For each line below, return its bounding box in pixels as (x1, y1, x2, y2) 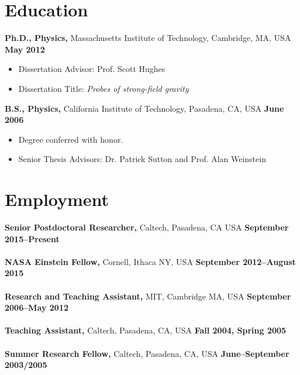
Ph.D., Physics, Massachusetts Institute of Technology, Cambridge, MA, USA (5, 32, 291, 44)
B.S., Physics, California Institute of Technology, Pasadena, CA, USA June (5, 102, 284, 114)
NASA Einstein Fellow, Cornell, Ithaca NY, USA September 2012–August (5, 255, 296, 267)
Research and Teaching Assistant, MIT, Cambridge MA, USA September (5, 290, 291, 302)
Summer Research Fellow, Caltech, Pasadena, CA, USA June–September (5, 347, 289, 359)
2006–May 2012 (5, 301, 68, 314)
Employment (5, 187, 109, 211)
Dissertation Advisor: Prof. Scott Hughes (18, 63, 165, 75)
